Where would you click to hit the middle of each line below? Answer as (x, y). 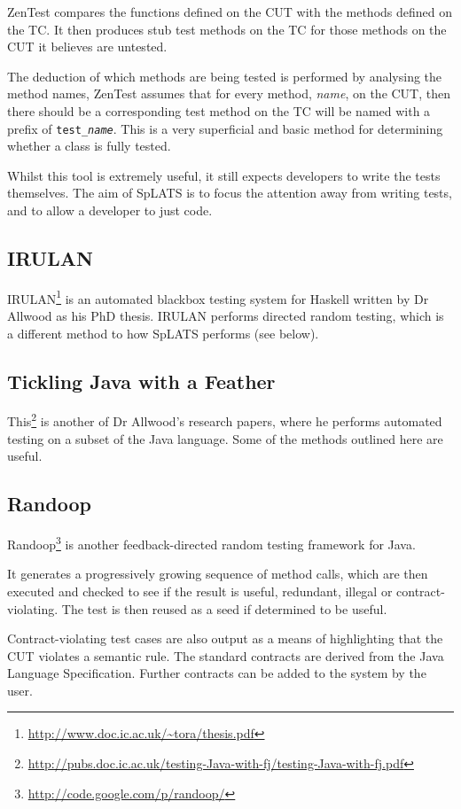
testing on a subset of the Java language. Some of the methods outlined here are (225, 438)
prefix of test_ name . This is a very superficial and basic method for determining (225, 128)
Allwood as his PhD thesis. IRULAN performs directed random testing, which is (226, 316)
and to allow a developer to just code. (110, 210)
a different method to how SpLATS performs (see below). (163, 333)
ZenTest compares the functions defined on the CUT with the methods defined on (230, 12)
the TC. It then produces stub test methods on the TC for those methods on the (227, 29)
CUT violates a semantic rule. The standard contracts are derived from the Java (226, 655)
